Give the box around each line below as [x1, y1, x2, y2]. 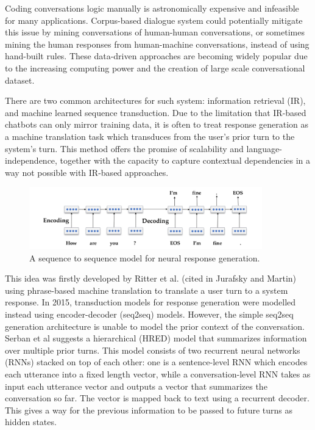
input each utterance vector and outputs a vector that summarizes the [5, 379, 267, 392]
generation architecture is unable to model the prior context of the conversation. [5, 319, 305, 332]
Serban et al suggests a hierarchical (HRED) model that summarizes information [5, 332, 307, 344]
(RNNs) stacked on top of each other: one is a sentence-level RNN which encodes [5, 355, 308, 368]
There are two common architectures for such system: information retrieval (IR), [5, 94, 306, 107]
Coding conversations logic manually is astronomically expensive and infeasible [5, 2, 299, 14]
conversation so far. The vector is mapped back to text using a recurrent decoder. [5, 392, 310, 404]
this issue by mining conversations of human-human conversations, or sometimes [5, 26, 305, 38]
